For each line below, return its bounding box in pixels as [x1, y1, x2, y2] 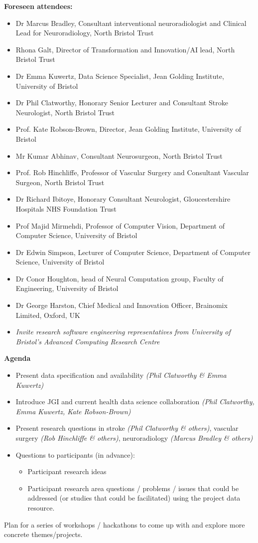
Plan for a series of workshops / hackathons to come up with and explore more [4, 519, 245, 530]
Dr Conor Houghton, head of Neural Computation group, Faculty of [15, 273, 224, 283]
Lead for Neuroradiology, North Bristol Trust [15, 27, 154, 38]
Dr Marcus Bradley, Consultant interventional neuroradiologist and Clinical [15, 17, 247, 28]
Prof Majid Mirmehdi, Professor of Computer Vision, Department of [15, 220, 225, 231]
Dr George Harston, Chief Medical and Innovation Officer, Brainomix [15, 300, 228, 310]
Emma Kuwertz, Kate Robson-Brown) [15, 406, 131, 416]
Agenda [4, 353, 31, 363]
